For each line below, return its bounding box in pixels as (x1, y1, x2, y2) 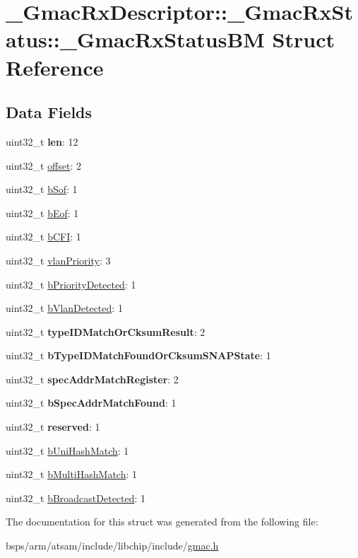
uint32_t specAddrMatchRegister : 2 (6, 371, 179, 386)
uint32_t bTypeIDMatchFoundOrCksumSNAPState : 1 (6, 348, 271, 363)
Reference (6, 52, 104, 81)
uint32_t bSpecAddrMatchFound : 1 (6, 395, 177, 410)
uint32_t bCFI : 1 (6, 229, 81, 244)
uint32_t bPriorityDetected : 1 (6, 277, 136, 291)
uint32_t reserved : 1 (6, 419, 100, 434)
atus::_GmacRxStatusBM (6, 25, 265, 54)
